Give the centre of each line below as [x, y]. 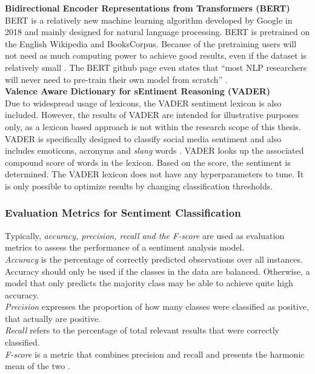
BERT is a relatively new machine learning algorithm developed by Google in [149, 20]
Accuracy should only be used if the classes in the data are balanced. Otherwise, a [157, 271]
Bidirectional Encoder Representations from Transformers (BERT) [148, 8]
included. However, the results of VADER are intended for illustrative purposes [152, 115]
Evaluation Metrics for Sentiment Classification [123, 213]
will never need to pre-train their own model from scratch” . [116, 79]
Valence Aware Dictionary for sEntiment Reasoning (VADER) [138, 91]
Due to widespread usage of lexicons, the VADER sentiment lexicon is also [143, 103]
